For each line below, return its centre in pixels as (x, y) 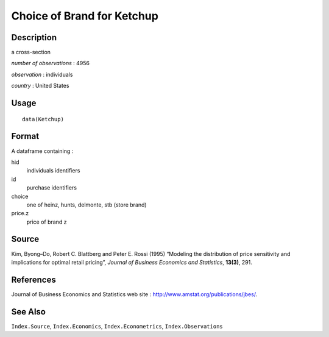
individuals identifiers (53, 171)
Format (25, 136)
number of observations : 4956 (51, 63)
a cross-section (31, 52)
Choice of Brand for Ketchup (85, 16)
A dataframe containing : (42, 151)
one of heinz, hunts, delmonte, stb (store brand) (87, 205)
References (34, 279)
